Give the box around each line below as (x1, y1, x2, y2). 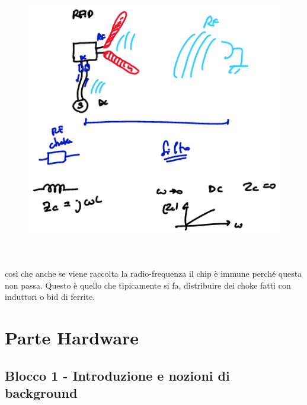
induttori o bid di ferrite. (5, 290, 95, 303)
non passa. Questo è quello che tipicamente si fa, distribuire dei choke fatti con (5, 279, 291, 291)
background (5, 383, 78, 401)
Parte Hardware (5, 325, 139, 349)
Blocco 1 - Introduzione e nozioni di (5, 366, 230, 384)
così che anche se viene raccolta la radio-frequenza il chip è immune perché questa (5, 267, 302, 279)
